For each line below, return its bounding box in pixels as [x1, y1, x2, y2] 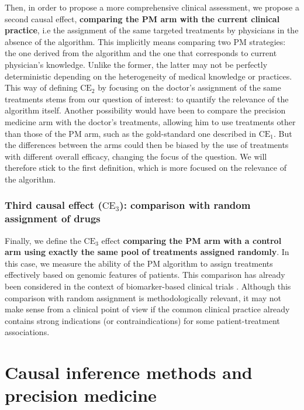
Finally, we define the [5, 234, 81, 246]
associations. [5, 326, 50, 338]
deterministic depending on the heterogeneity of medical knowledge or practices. [5, 70, 292, 82]
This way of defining [5, 81, 78, 94]
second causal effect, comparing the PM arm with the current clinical [5, 12, 280, 25]
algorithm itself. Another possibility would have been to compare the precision [5, 104, 286, 116]
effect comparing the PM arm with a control [101, 234, 282, 246]
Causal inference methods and [5, 360, 253, 384]
